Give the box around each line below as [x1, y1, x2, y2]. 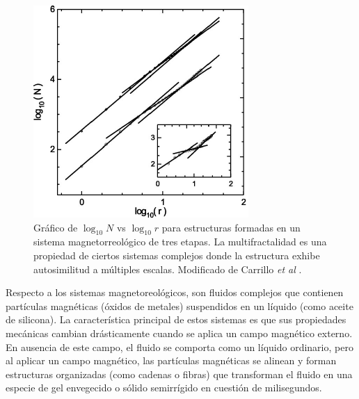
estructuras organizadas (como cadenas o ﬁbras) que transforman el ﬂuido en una [6, 366, 353, 381]
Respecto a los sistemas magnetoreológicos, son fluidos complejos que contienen [6, 285, 344, 300]
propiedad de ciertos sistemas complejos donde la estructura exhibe [33, 247, 320, 262]
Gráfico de [33, 220, 78, 234]
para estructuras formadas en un [161, 220, 301, 234]
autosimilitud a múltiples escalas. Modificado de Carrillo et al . [33, 261, 302, 276]
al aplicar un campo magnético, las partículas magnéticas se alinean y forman [6, 353, 337, 368]
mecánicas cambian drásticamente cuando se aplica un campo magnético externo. [6, 325, 353, 340]
